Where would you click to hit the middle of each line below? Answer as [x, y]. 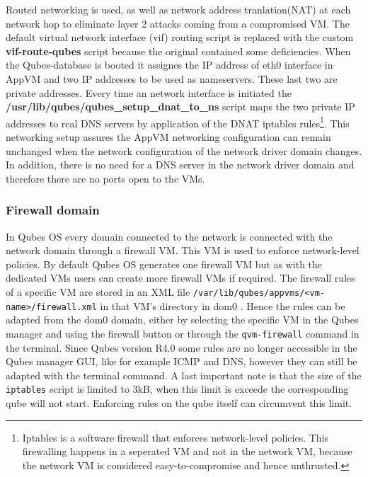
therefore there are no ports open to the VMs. [105, 178]
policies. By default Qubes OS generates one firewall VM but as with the [164, 264]
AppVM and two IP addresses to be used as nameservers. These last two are [172, 78]
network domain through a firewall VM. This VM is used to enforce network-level [183, 250]
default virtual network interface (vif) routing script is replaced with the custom [180, 37]
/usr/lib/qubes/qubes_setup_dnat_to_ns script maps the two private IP [180, 107]
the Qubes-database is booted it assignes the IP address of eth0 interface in [169, 65]
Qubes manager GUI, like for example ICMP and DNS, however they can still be [182, 361]
